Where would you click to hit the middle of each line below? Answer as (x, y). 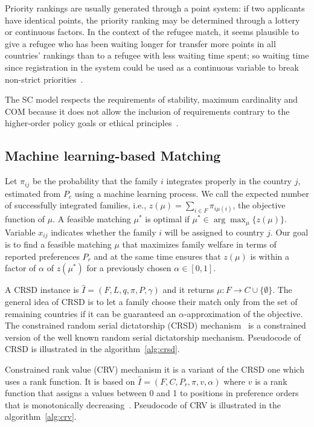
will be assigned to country (214, 232)
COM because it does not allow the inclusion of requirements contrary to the (147, 111)
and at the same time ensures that (157, 256)
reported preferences (42, 256)
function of (25, 219)
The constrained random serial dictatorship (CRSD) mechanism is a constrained (155, 325)
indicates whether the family (104, 232)
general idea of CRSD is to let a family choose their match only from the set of (151, 302)
